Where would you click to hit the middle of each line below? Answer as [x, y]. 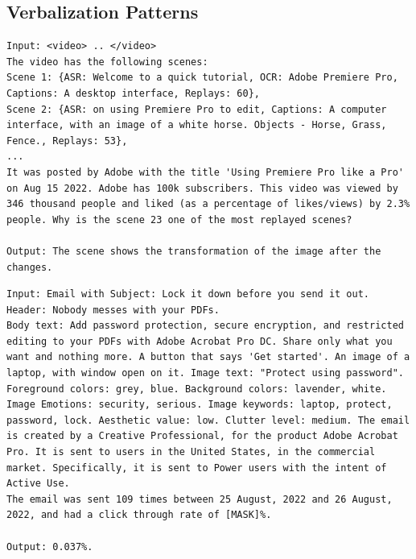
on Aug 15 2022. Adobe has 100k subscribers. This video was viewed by [202, 188]
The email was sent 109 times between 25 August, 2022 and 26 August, [200, 499]
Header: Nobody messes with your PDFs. [113, 310]
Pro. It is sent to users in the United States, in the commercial [191, 452]
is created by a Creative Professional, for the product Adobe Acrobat [202, 436]
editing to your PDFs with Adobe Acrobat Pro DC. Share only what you [200, 341]
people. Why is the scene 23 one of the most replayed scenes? [179, 219]
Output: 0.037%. [50, 547]
